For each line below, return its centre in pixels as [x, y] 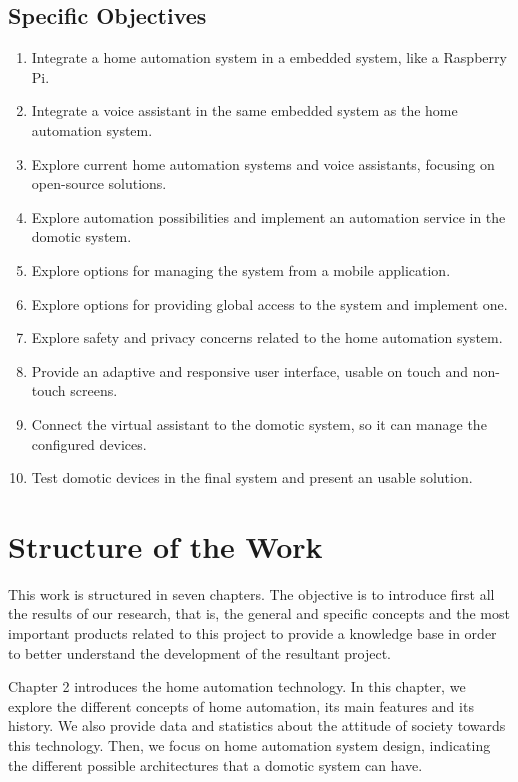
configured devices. [89, 443]
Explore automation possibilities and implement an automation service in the [268, 216]
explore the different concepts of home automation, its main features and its [241, 705]
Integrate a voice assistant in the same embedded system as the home [244, 110]
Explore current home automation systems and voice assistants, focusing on [263, 163]
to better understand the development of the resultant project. [199, 652]
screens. [94, 390]
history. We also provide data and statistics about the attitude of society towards [257, 725]
